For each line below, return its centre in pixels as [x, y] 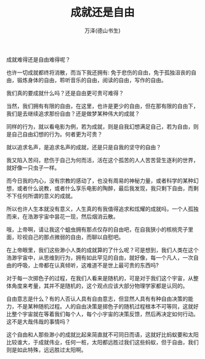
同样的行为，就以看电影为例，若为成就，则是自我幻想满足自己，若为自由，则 [103, 126]
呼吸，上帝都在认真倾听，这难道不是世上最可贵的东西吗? [88, 265]
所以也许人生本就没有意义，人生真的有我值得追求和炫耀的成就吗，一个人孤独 [103, 208]
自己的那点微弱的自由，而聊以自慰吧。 [75, 237]
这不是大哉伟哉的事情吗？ [38, 321]
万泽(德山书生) [103, 30]
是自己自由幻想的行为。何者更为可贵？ [54, 134]
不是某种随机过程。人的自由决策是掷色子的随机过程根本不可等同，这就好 [108, 306]
